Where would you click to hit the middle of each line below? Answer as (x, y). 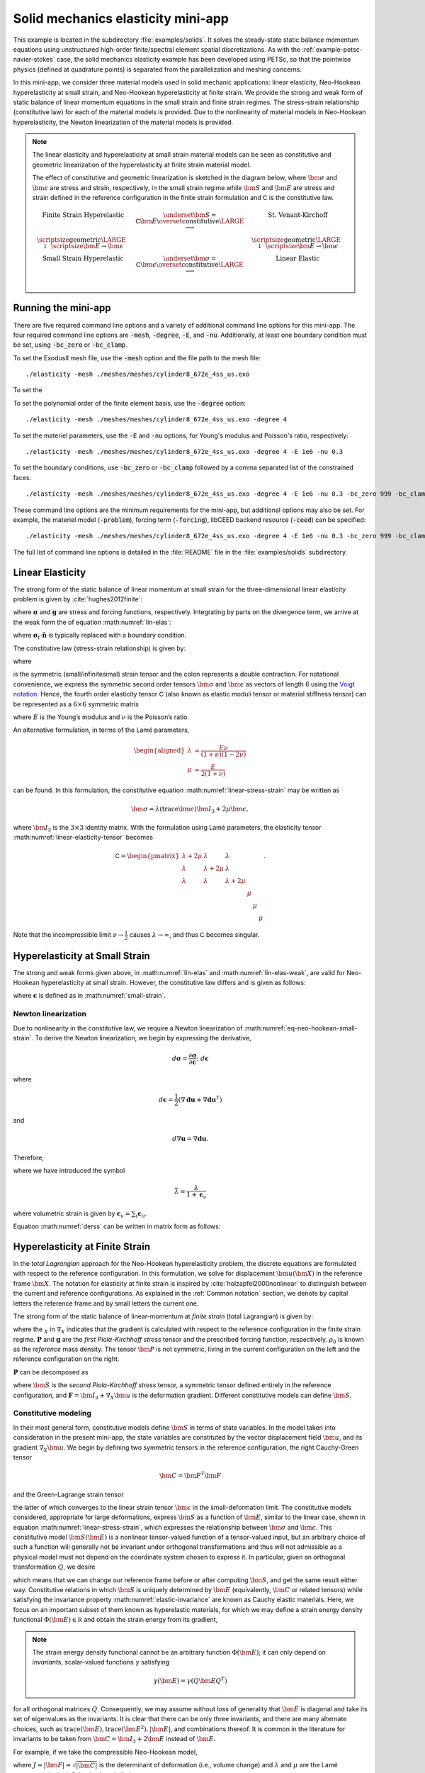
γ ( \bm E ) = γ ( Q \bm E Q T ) (191, 1680)
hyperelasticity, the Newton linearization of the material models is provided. (123, 122)
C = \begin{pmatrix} (147, 856)
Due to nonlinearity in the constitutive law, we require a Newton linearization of (128, 1028)
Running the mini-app (62, 308)
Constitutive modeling (52, 1413)
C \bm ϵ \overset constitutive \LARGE (189, 265)
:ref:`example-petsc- (332, 49)
